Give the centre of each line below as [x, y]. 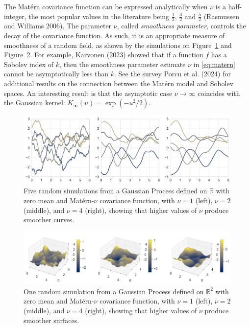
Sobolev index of [29, 64]
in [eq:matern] [214, 64]
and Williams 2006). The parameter [58, 26]
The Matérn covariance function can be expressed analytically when [106, 6]
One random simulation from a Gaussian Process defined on [114, 291]
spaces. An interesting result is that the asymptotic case [88, 93]
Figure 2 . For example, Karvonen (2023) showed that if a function [104, 55]
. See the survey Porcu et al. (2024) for [172, 74]
